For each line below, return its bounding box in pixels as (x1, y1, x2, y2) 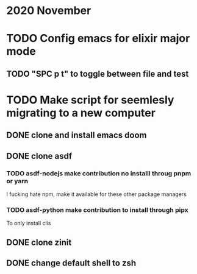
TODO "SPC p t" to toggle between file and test (6, 68, 189, 79)
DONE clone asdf (6, 150, 73, 161)
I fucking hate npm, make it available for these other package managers (6, 191, 187, 198)
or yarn (6, 177, 29, 185)
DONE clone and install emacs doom (6, 130, 148, 141)
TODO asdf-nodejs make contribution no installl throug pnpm (6, 169, 192, 177)
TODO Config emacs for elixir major (6, 32, 190, 46)
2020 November (6, 4, 91, 18)
